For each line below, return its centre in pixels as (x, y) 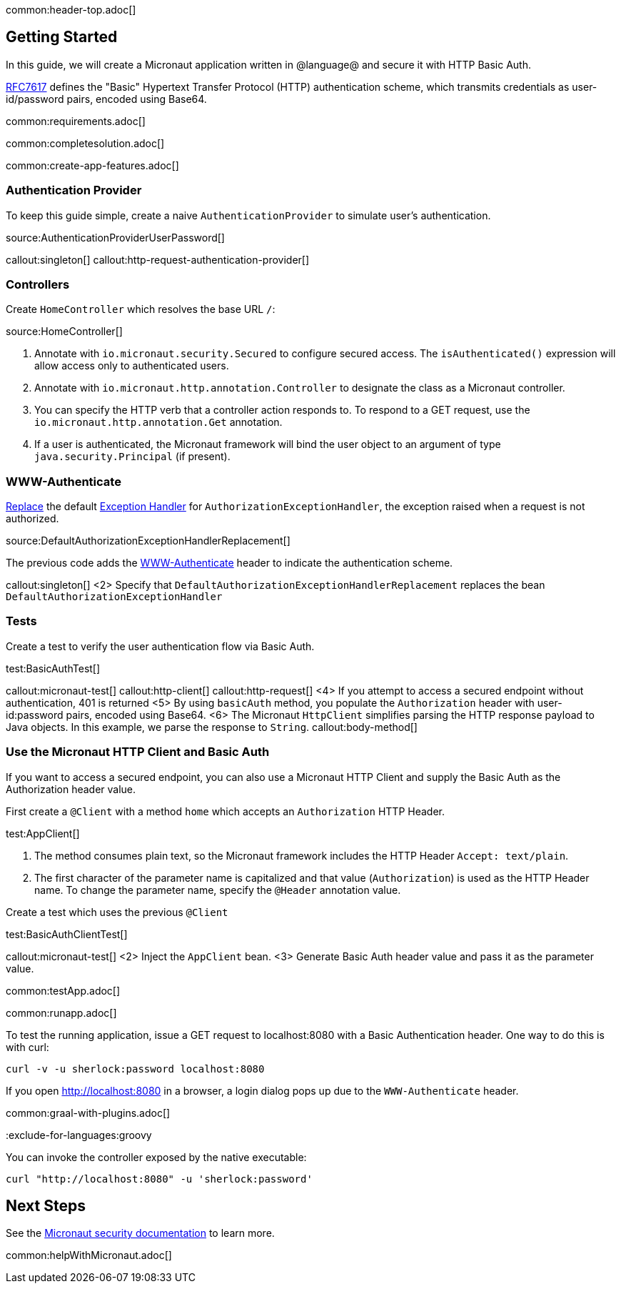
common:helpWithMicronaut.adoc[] (89, 1255)
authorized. (32, 519)
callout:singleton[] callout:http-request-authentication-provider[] (158, 259)
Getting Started (62, 37)
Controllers (38, 284)
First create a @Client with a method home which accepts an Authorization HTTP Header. (226, 811)
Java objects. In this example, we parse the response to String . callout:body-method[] (212, 727)
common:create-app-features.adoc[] (92, 165)
